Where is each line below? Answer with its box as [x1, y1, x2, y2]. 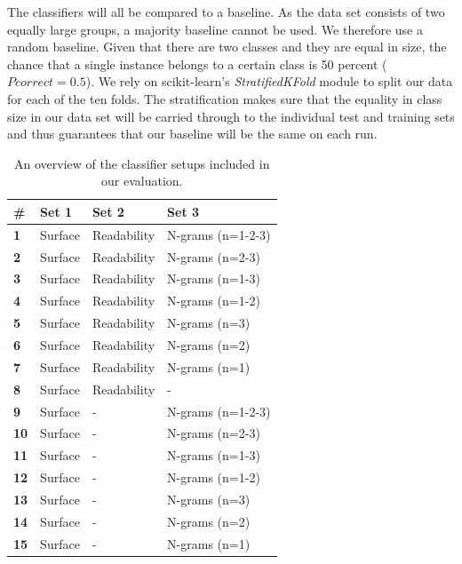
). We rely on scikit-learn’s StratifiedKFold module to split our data [85, 72, 453, 91]
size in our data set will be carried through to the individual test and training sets [7, 107, 455, 125]
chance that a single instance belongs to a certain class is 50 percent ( [7, 54, 387, 73]
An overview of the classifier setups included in [14, 154, 270, 172]
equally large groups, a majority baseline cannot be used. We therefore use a [7, 20, 423, 38]
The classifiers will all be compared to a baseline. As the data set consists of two [7, 3, 445, 20]
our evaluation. [101, 171, 183, 190]
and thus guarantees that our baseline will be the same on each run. [7, 124, 378, 143]
